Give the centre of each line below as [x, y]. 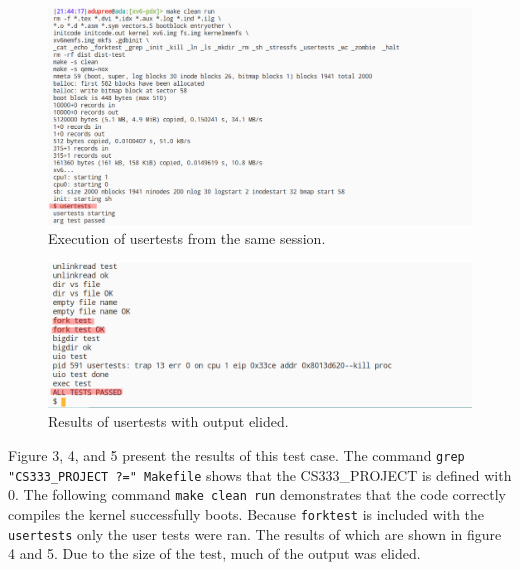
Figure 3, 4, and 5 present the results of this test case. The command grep [236, 454]
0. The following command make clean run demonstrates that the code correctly [257, 494]
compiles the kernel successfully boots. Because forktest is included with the [246, 513]
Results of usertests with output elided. [168, 421]
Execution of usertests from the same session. [187, 238]
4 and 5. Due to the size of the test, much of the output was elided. [214, 553]
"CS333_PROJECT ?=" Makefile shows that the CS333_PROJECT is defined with [260, 474]
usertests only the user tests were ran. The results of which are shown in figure [255, 533]
